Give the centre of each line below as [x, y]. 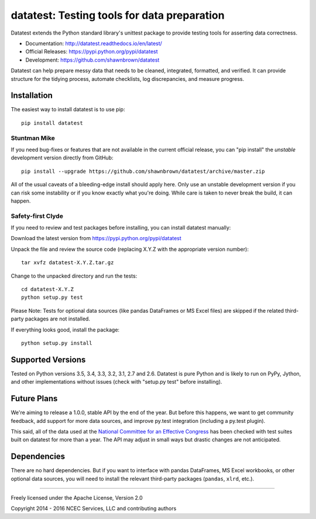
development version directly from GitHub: [62, 158]
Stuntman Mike [33, 138]
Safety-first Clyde [37, 216]
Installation [32, 96]
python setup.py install [57, 343]
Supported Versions [48, 359]
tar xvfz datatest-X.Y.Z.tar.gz [68, 263]
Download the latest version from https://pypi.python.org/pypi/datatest [96, 238]
